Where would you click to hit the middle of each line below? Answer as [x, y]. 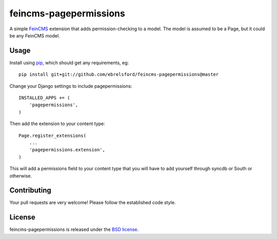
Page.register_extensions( [53, 135]
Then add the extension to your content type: [57, 124]
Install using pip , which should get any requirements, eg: [69, 63]
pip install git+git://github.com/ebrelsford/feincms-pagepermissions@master [119, 75]
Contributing [30, 191]
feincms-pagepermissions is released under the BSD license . [74, 230]
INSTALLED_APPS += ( [44, 98]
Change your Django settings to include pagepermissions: [71, 86]
